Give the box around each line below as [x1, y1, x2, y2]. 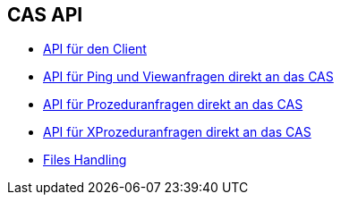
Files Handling [43, 152, 127, 168]
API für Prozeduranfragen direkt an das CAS [43, 97, 303, 113]
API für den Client [43, 41, 147, 57]
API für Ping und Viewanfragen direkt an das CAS [43, 69, 334, 85]
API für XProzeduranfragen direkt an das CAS [43, 124, 311, 140]
